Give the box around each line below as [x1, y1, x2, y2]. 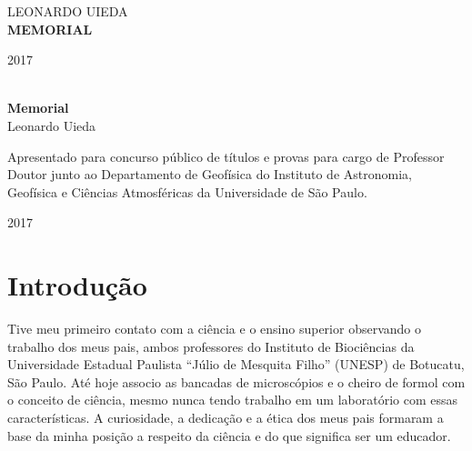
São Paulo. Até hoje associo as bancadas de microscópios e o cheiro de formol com [7, 372, 466, 391]
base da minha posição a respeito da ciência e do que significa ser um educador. [7, 426, 451, 445]
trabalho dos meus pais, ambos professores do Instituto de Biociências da [7, 336, 415, 356]
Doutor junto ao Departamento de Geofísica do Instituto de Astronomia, [7, 165, 412, 184]
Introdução [7, 266, 147, 304]
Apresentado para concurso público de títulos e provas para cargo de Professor [7, 146, 445, 165]
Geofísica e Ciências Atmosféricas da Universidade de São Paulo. [7, 182, 367, 201]
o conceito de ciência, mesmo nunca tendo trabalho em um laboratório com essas [7, 390, 458, 409]
